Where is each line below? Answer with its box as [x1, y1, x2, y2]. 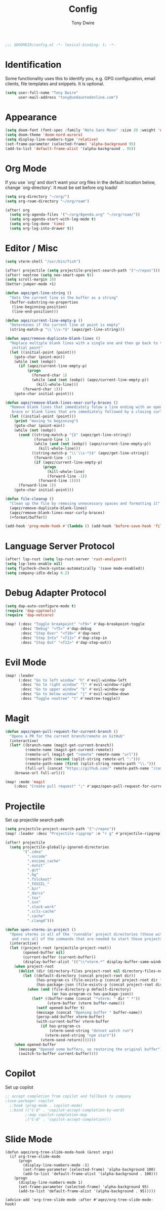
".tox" [27, 895, 41, 900]
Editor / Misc [5, 243, 58, 254]
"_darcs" [27, 891, 45, 896]
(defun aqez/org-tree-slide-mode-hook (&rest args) [5, 1150, 114, 1155]
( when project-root [14, 964, 54, 969]
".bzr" [27, 886, 41, 891]
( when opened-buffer [14, 1042, 56, 1047]
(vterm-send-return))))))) [40, 1037, 96, 1042]
